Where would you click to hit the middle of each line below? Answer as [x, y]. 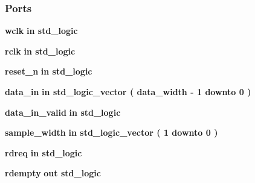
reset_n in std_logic [49, 71]
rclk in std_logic [40, 51]
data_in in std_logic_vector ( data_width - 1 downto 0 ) [128, 91]
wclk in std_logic [41, 31]
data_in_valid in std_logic [63, 112]
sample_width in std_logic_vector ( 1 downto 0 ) [111, 132]
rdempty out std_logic [53, 173]
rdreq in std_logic [44, 152]
